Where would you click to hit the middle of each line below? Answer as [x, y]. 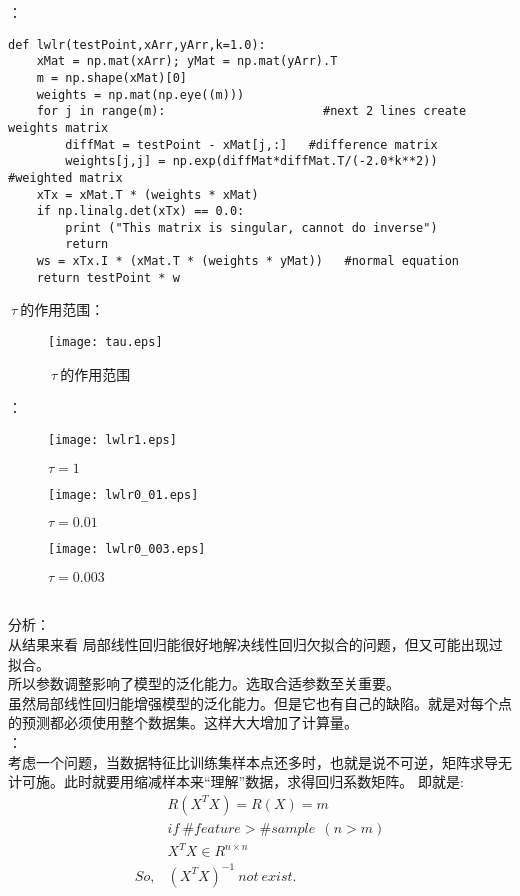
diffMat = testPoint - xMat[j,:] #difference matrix [251, 144]
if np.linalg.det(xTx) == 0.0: [140, 211]
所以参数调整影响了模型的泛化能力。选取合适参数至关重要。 [204, 683]
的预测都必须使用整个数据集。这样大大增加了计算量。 [183, 722]
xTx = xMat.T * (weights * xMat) [147, 194]
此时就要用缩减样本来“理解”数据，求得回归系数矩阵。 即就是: [263, 781]
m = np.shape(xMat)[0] [111, 77]
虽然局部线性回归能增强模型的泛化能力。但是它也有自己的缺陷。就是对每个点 [260, 702]
